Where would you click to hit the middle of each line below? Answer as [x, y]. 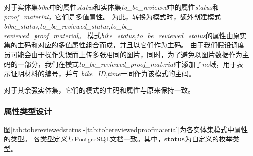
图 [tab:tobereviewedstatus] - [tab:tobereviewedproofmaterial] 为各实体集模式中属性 [126, 129]
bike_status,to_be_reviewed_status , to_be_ [68, 26]
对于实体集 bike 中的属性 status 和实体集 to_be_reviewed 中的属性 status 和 [112, 7]
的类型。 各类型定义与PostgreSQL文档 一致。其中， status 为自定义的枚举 [118, 139]
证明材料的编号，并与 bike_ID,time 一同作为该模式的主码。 [103, 73]
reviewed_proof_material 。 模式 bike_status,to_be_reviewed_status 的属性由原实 [125, 35]
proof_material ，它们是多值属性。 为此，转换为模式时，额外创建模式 [112, 16]
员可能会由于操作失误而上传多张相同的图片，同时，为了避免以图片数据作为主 [126, 54]
